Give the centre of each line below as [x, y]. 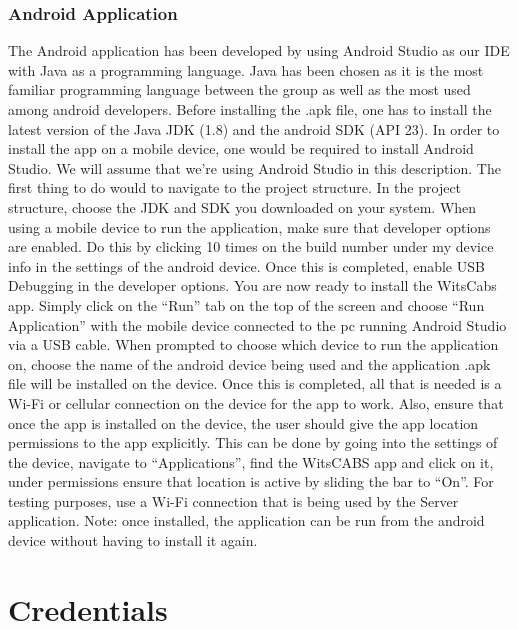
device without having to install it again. [133, 540]
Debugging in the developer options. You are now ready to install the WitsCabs [252, 285]
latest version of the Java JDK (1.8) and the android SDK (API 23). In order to [254, 128]
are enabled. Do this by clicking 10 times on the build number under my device [251, 246]
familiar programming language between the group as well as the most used [239, 89]
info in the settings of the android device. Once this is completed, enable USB [246, 265]
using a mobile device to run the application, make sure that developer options [249, 226]
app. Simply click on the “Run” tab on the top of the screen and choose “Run [246, 304]
